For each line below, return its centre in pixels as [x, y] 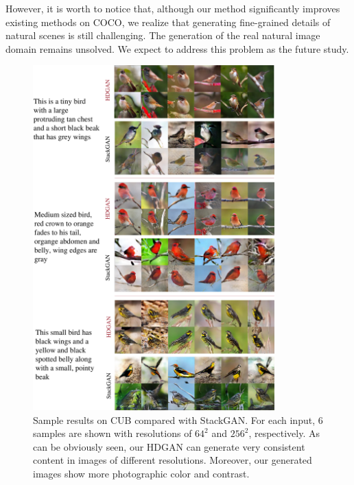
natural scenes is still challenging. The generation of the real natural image [163, 35]
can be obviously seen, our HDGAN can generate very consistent [169, 446]
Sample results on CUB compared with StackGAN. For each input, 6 [178, 419]
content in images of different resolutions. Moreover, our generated [173, 460]
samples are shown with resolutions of [113, 433]
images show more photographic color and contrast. [141, 473]
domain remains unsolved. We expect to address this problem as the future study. [177, 48]
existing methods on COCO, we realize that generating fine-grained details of [168, 22]
